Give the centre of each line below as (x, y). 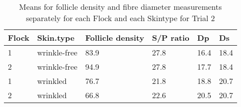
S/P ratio (171, 38)
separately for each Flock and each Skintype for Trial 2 (120, 18)
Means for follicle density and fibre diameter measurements (120, 7)
